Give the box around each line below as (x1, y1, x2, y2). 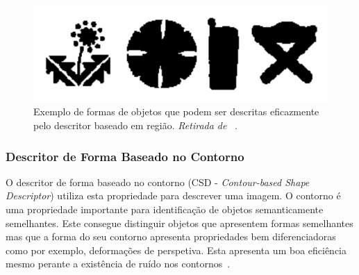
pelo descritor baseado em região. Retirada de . (33, 118, 238, 133)
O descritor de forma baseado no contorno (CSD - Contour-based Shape (6, 174, 310, 189)
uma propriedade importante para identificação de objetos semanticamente (6, 202, 324, 217)
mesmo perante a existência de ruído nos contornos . (6, 256, 231, 271)
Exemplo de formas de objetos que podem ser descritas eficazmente (33, 104, 319, 119)
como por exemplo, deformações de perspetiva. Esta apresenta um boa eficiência (6, 242, 347, 257)
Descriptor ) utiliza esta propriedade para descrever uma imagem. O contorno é (6, 188, 341, 203)
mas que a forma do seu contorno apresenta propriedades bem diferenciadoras (6, 229, 336, 244)
